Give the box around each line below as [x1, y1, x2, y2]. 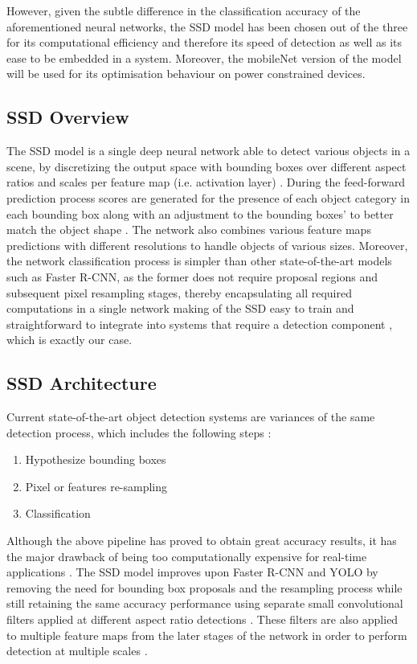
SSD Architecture [6, 371, 157, 396]
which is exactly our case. [6, 331, 133, 348]
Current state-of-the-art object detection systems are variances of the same [6, 408, 375, 425]
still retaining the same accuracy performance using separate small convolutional [6, 595, 403, 612]
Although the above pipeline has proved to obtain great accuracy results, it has [6, 532, 397, 549]
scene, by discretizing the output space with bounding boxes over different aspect [6, 158, 407, 174]
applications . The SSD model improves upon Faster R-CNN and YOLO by [6, 564, 378, 580]
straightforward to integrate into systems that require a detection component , [6, 315, 393, 332]
